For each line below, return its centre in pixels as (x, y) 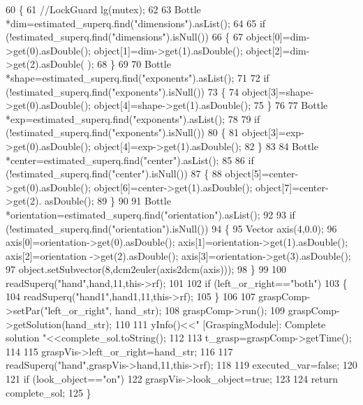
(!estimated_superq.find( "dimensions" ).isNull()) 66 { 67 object (139, 37)
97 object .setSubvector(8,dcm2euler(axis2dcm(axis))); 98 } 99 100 (146, 269)
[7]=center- (305, 187)
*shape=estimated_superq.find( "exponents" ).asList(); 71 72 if (138, 77)
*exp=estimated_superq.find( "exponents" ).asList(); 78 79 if (133, 118)
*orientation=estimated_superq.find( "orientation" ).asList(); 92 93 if (150, 214)
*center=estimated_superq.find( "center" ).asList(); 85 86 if (130, 160)
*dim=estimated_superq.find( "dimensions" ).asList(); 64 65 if (136, 23)
